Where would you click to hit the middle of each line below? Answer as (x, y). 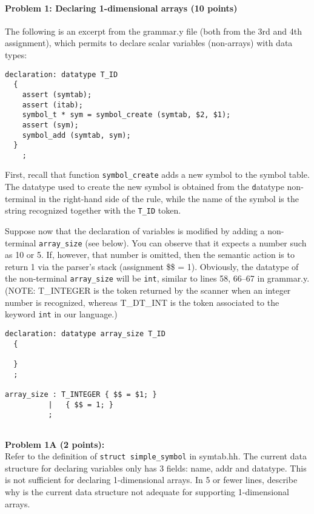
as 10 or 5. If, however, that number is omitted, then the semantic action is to (150, 255)
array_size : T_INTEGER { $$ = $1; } (81, 394)
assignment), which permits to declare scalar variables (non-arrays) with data (149, 43)
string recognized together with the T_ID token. (93, 210)
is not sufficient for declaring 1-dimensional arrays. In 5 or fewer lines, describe (151, 480)
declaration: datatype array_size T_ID (85, 333)
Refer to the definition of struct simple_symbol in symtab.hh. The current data (156, 456)
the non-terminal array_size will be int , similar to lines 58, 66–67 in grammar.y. (157, 278)
